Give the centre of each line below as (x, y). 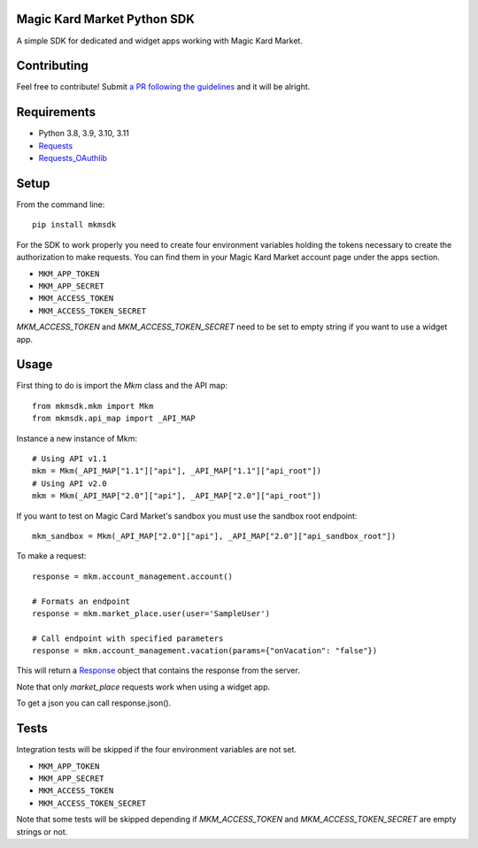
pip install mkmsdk (74, 225)
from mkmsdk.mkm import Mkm (93, 406)
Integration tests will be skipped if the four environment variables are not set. (156, 750)
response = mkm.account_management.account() (133, 576)
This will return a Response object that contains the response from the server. (158, 671)
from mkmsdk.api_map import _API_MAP (114, 419)
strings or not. (42, 831)
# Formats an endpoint (81, 601)
